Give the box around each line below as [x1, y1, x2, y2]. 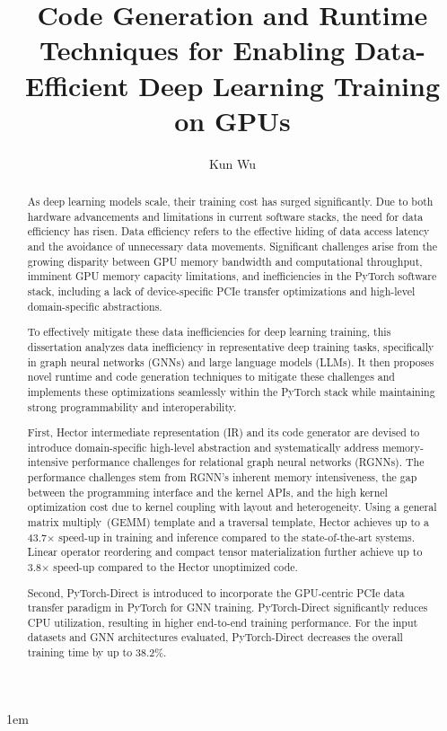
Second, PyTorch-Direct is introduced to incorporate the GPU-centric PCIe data [27, 585, 405, 600]
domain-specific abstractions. [27, 298, 162, 313]
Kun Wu [208, 154, 257, 172]
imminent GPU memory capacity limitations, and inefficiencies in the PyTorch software [27, 269, 437, 284]
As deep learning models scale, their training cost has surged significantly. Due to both [27, 194, 434, 209]
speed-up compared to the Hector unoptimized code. [53, 559, 298, 574]
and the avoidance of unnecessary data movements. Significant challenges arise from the [27, 239, 438, 254]
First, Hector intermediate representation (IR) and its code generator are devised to [27, 425, 420, 440]
